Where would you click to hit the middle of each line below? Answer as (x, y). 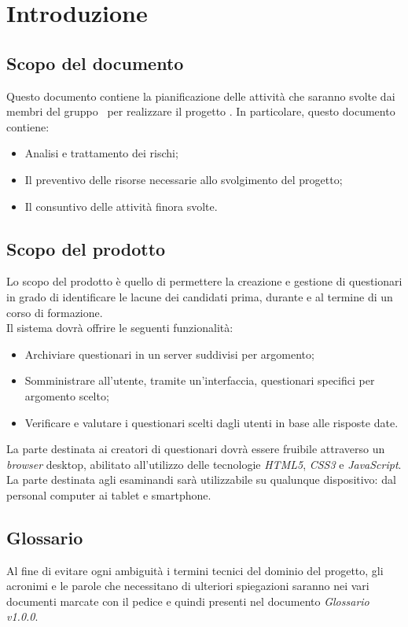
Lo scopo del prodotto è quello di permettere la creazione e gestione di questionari (204, 281)
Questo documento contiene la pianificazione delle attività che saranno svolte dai (201, 96)
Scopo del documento (95, 63)
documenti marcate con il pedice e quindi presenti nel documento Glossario (188, 601)
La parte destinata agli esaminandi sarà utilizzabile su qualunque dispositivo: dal (201, 479)
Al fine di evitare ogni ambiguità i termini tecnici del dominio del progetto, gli (195, 570)
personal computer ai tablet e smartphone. (109, 494)
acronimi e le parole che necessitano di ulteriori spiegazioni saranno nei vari (188, 586)
